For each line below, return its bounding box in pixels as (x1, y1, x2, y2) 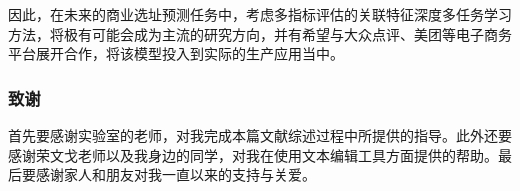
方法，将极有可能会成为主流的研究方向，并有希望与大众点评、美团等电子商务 (8, 23, 512, 44)
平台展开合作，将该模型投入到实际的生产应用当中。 (8, 43, 344, 64)
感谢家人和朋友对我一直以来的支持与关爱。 (35, 164, 316, 185)
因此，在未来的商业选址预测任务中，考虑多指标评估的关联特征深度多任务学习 (8, 4, 512, 24)
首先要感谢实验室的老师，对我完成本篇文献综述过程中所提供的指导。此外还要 (8, 125, 512, 145)
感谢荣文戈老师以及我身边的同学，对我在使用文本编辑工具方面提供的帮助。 (8, 144, 498, 165)
